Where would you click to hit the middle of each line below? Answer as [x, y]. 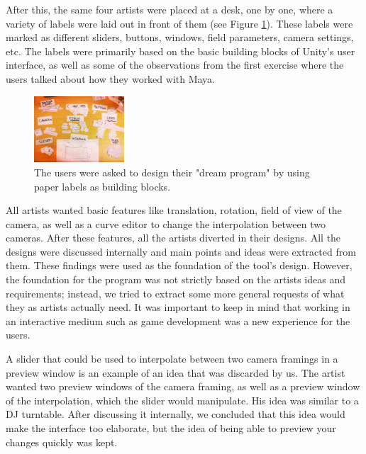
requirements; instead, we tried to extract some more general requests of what [175, 293]
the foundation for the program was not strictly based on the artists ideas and [176, 279]
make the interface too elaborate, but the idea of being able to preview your [171, 428]
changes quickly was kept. [62, 442]
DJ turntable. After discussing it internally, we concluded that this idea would [176, 414]
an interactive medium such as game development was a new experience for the [178, 320]
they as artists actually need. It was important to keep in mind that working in [178, 307]
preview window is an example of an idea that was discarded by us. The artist [176, 372]
